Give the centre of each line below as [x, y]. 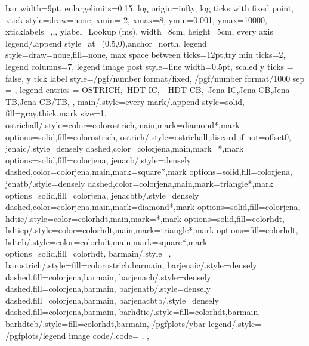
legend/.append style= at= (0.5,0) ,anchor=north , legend [106, 43]
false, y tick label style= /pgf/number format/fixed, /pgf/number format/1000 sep [155, 78]
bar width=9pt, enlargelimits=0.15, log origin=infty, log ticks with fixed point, [149, 8]
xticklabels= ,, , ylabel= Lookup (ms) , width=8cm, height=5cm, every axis [139, 31]
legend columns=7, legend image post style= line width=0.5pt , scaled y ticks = [149, 66]
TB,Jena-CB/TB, [38, 101]
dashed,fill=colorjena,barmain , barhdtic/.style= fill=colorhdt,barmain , [133, 312]
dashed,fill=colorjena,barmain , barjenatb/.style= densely [108, 288]
